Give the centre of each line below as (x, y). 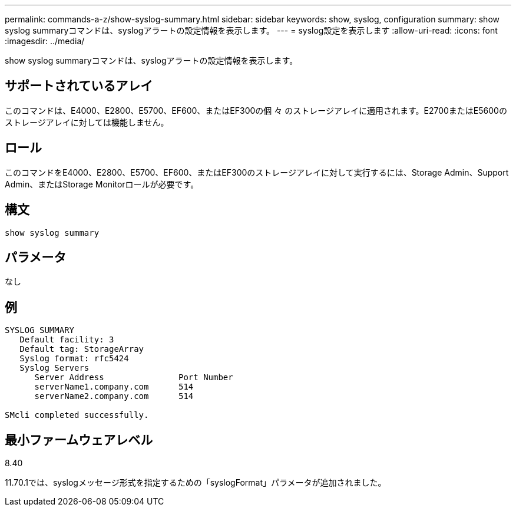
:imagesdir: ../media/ (45, 41)
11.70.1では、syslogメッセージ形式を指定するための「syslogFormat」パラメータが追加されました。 (196, 483)
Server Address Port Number (134, 378)
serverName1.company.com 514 (114, 387)
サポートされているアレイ (79, 86)
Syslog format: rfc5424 (74, 359)
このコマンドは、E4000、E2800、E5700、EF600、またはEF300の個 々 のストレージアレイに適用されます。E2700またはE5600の (256, 110)
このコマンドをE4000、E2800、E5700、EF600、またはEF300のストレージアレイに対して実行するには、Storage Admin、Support (257, 172)
